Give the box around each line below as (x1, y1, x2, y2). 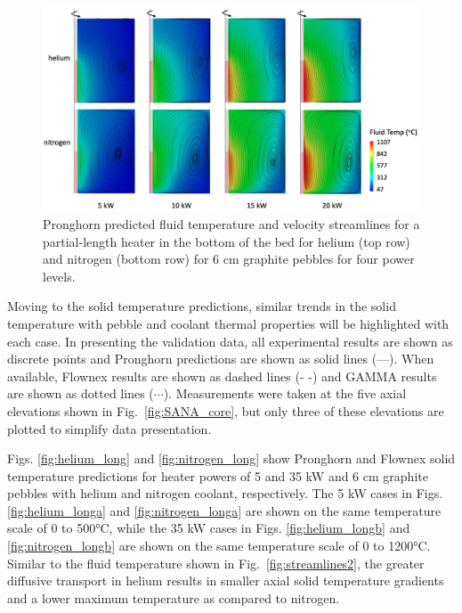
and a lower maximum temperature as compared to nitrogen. (7, 588, 340, 607)
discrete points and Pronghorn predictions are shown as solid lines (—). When (7, 349, 434, 368)
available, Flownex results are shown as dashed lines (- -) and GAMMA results (7, 366, 437, 385)
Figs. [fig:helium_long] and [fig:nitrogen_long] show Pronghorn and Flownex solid (7, 449, 456, 468)
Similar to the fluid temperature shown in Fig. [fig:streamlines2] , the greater (7, 553, 425, 572)
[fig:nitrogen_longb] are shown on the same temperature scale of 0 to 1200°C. (7, 536, 431, 555)
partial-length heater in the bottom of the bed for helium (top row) (43, 232, 410, 250)
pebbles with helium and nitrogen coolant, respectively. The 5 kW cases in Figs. (7, 484, 443, 503)
